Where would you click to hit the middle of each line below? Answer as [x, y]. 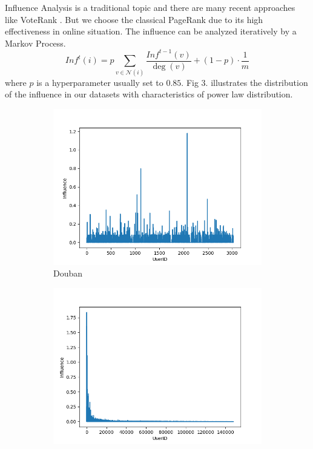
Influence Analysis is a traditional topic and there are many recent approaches [150, 7]
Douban [68, 273]
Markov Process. [35, 43]
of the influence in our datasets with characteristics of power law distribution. [149, 94]
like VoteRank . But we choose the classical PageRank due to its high [134, 19]
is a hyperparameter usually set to [100, 82]
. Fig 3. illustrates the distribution [245, 82]
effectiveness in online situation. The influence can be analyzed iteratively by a [151, 31]
